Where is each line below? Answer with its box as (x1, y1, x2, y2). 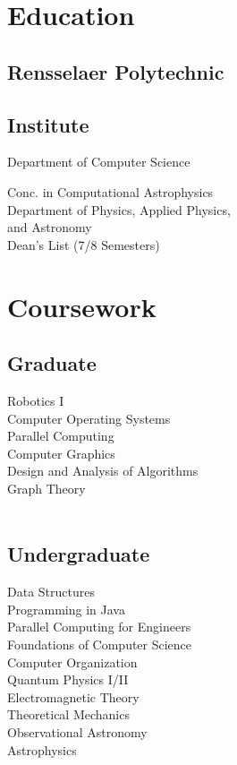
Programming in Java (7, 599, 125, 618)
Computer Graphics (7, 443, 115, 462)
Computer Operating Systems (7, 408, 171, 427)
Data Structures (7, 582, 95, 601)
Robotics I (7, 391, 64, 409)
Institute (7, 110, 89, 138)
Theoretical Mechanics (7, 705, 130, 724)
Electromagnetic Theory (7, 687, 140, 706)
